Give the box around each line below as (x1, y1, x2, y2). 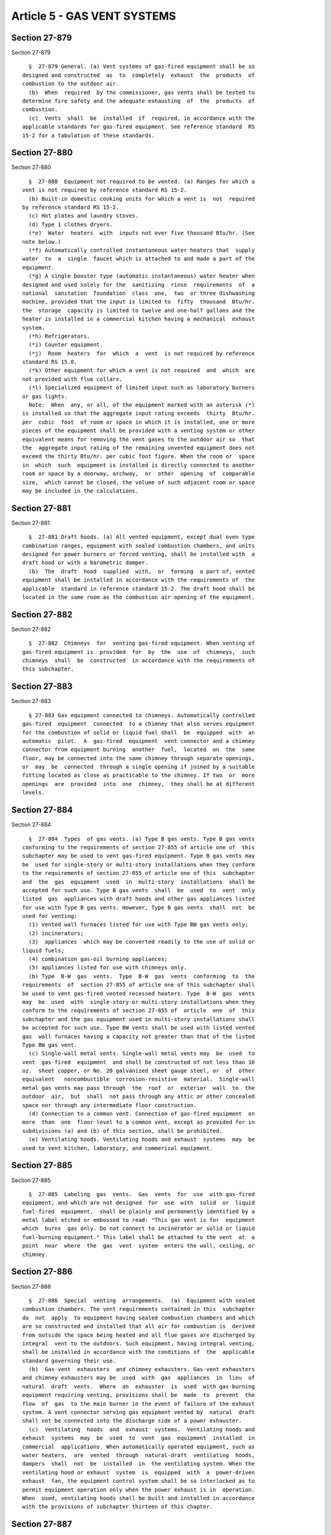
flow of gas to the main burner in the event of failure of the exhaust (22, 1400, 255, 1407)
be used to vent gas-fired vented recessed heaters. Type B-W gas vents (22, 990, 255, 997)
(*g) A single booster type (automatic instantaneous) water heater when (28, 273, 255, 279)
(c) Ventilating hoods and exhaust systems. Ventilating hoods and (28, 1426, 255, 1433)
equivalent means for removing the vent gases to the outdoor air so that (22, 436, 255, 443)
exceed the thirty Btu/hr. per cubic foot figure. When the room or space (22, 453, 255, 460)
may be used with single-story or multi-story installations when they (22, 998, 255, 1005)
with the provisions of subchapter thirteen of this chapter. (22, 1503, 213, 1510)
